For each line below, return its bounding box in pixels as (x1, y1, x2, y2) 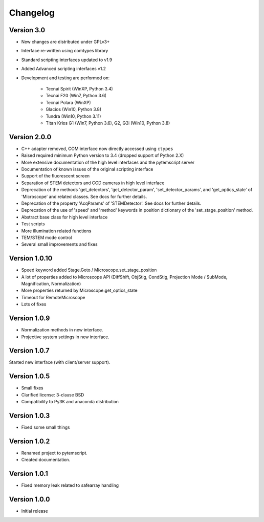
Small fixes (21, 385, 44, 391)
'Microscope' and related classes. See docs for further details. (21, 194, 147, 199)
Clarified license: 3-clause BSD (21, 391, 84, 398)
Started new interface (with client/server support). (9, 359, 110, 365)
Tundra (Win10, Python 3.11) (45, 113, 101, 119)
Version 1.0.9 (9, 314, 50, 323)
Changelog (9, 7, 55, 18)
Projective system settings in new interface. (21, 334, 110, 340)
